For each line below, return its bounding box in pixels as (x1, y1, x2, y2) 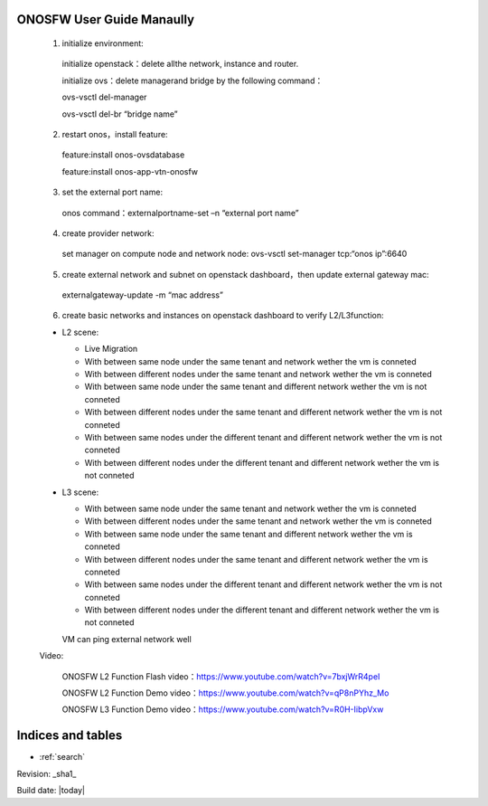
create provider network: (61, 227, 155, 239)
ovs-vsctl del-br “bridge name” (61, 109, 178, 119)
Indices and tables (16, 728, 123, 744)
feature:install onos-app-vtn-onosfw (61, 166, 199, 176)
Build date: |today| (16, 785, 86, 796)
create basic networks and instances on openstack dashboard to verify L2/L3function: (61, 310, 384, 321)
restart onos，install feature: (61, 128, 168, 139)
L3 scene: (61, 487, 99, 498)
